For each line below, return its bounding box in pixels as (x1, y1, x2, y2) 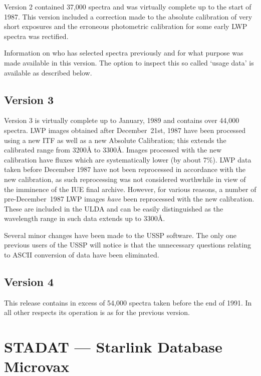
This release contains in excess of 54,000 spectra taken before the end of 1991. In (4, 297, 252, 307)
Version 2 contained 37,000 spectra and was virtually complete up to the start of (4, 1, 251, 11)
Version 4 (4, 274, 54, 289)
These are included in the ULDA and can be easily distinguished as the (4, 203, 223, 213)
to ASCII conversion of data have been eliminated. (4, 249, 159, 260)
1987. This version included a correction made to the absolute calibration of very (4, 11, 252, 21)
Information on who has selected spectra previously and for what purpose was (4, 47, 243, 58)
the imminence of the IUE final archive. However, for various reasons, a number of (4, 183, 256, 194)
